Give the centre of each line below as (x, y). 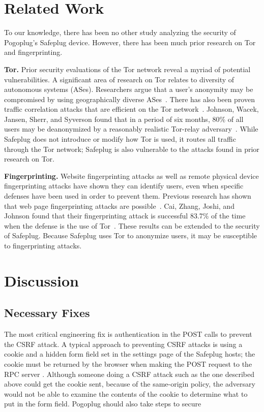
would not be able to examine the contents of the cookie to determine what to (126, 393)
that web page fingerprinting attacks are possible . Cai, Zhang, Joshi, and (119, 205)
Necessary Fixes (47, 313)
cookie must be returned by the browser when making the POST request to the (128, 363)
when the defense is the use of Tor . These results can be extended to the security (132, 225)
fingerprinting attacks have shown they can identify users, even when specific (124, 186)
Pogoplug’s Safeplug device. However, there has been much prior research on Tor (130, 42)
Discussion (41, 280)
